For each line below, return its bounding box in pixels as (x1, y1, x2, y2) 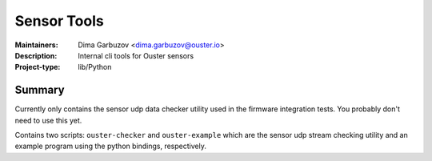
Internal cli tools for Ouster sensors (78, 50, 194, 60)
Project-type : (14, 62, 61, 72)
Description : (14, 50, 58, 60)
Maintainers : (14, 40, 59, 50)
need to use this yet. (14, 115, 82, 125)
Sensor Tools (14, 12, 104, 30)
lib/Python (78, 62, 112, 72)
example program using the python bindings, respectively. (14, 141, 207, 151)
